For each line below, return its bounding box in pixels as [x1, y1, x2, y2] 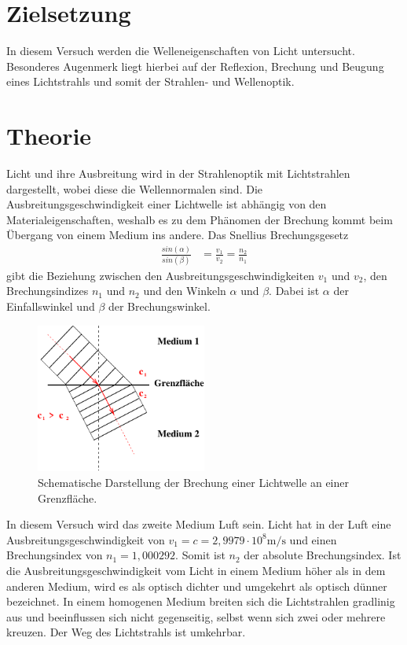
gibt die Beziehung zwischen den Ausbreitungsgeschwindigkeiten [6, 267, 315, 283]
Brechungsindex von [6, 547, 103, 563]
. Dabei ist [269, 282, 320, 299]
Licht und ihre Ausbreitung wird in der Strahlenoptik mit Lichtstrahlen [6, 165, 350, 182]
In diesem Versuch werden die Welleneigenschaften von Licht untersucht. [6, 42, 355, 59]
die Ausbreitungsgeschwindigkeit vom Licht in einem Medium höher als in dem [6, 562, 386, 579]
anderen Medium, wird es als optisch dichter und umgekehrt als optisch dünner [6, 577, 387, 594]
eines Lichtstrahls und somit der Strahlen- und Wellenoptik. [6, 73, 295, 90]
